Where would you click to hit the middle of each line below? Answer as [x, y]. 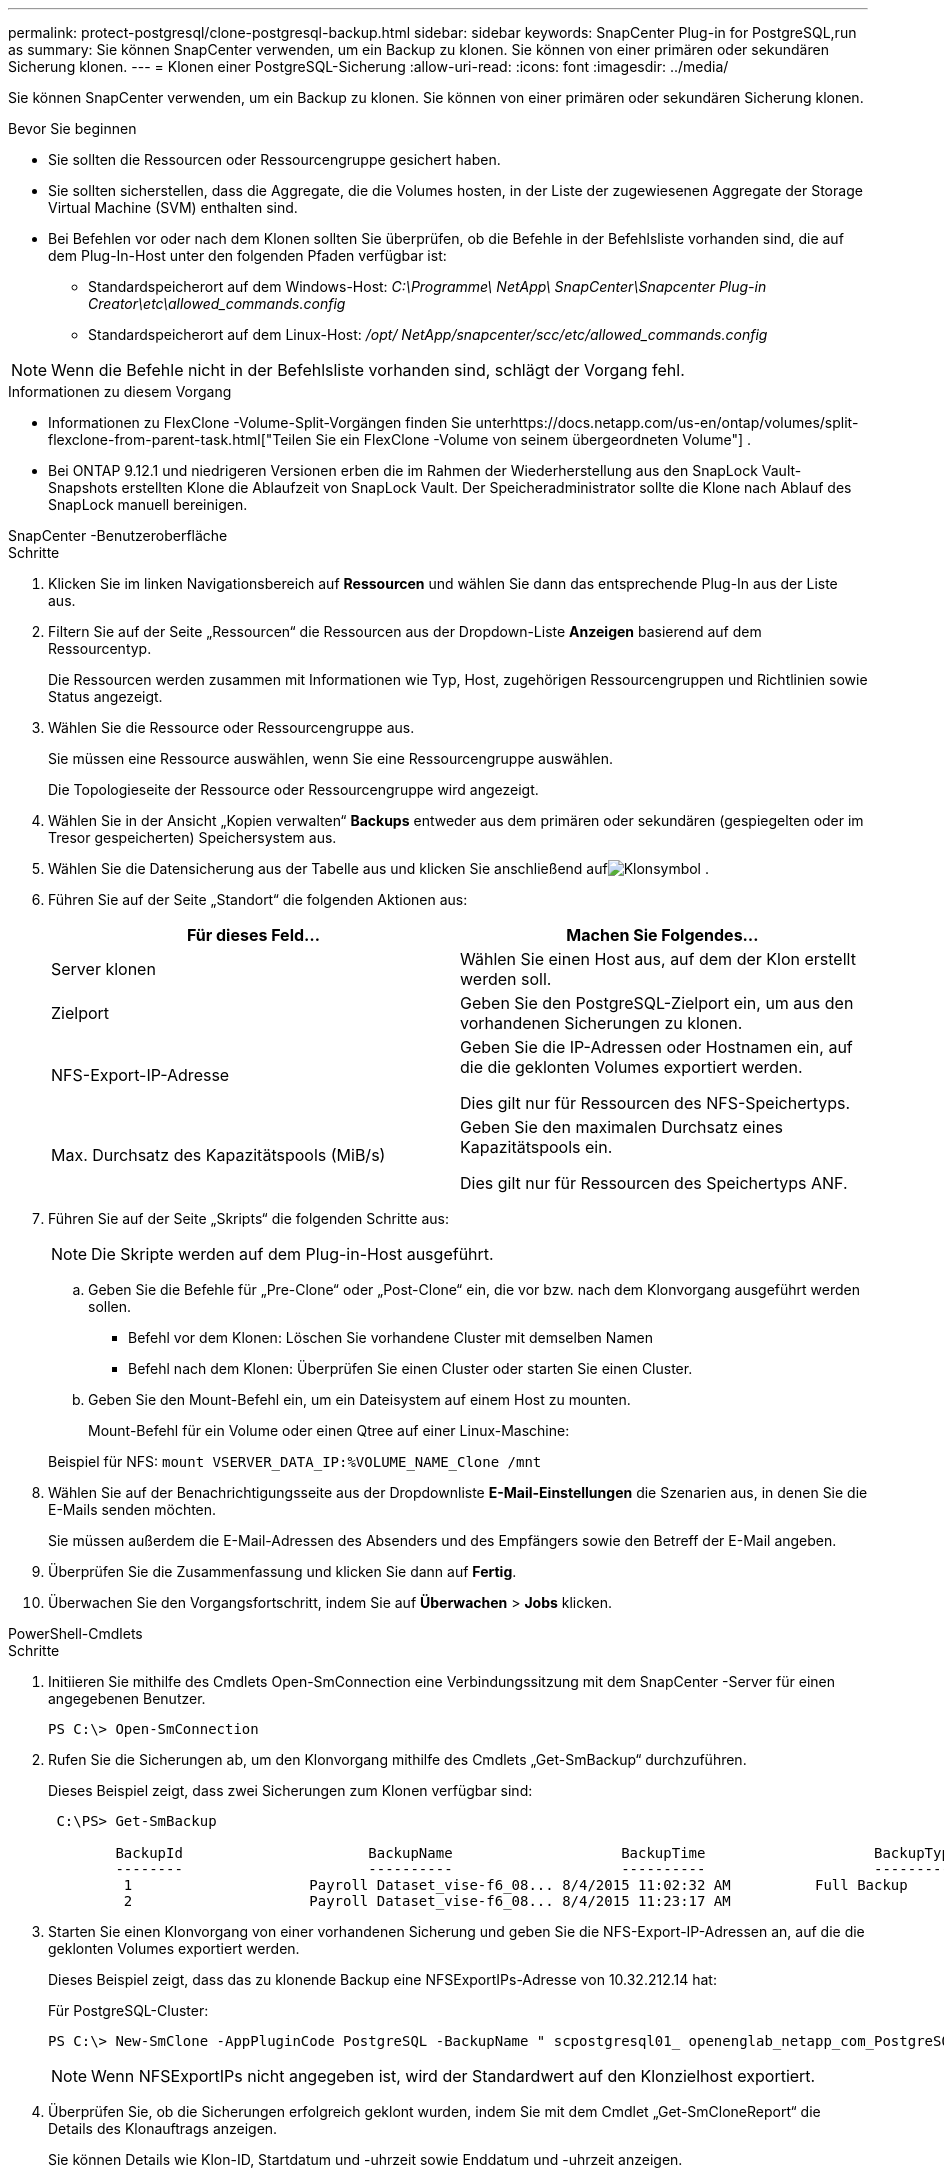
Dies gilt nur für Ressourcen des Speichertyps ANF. [654, 1183]
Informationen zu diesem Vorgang [120, 391]
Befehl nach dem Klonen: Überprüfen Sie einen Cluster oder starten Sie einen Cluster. [410, 1368]
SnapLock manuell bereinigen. [148, 504]
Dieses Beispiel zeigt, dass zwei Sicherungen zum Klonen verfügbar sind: [290, 1790]
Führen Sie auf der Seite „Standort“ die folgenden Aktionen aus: [258, 899]
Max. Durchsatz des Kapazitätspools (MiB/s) [218, 1155]
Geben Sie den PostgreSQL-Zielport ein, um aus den [657, 1003]
